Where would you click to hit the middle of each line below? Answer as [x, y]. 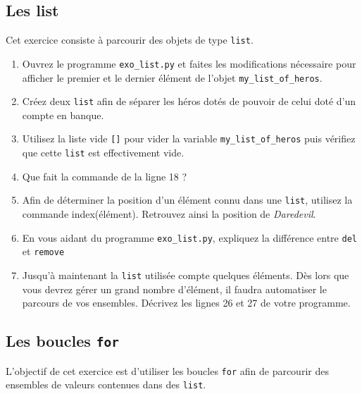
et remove [43, 251]
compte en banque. [63, 115]
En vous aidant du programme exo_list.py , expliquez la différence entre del [189, 237]
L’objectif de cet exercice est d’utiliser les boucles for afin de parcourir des [167, 370]
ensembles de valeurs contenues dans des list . [106, 384]
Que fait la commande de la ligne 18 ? [105, 176]
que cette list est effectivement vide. [103, 153]
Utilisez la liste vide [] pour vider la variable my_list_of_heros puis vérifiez [189, 138]
